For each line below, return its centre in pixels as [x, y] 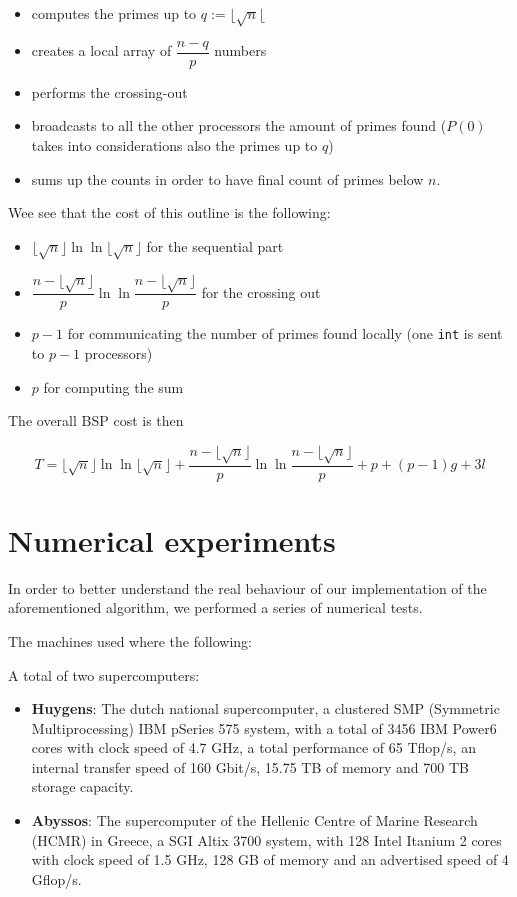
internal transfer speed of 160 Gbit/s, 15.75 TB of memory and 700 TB [250, 766]
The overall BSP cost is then [96, 420]
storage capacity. [82, 786]
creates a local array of [101, 50]
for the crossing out [261, 291]
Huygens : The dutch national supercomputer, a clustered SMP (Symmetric [265, 708]
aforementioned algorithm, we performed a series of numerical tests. [215, 607]
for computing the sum [113, 386]
